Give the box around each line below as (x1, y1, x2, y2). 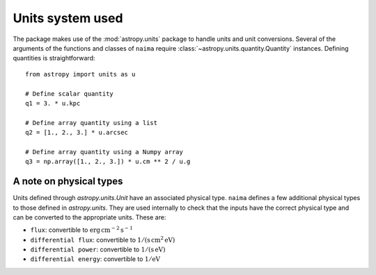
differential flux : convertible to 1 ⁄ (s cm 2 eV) (30, 235, 175, 244)
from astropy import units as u (25, 70, 136, 78)
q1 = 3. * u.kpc (25, 99, 81, 107)
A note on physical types (13, 176, 123, 187)
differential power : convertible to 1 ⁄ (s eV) (30, 245, 166, 253)
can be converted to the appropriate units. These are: (13, 212, 166, 222)
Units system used (13, 10, 123, 26)
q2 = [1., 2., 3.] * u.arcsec (25, 128, 129, 137)
